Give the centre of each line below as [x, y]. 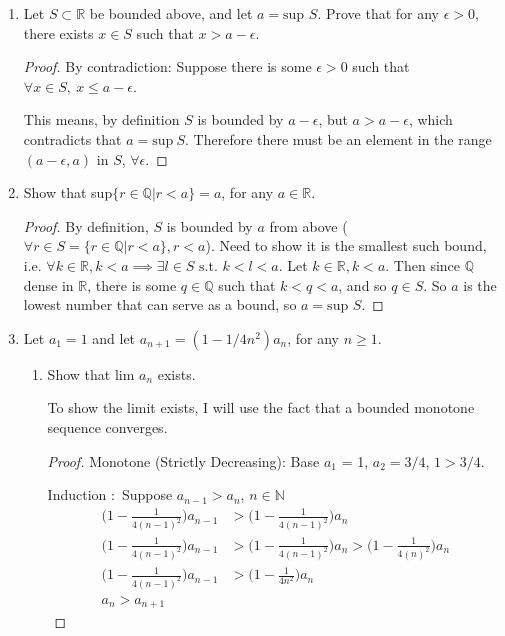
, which [430, 119]
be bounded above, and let [171, 13]
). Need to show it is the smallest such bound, [346, 245]
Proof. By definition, [86, 225]
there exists [58, 32]
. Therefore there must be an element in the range [338, 138]
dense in [48, 284]
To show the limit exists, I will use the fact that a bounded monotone [261, 407]
